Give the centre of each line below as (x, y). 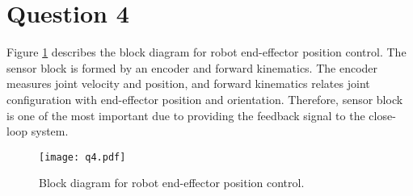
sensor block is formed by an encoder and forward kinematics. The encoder (192, 67)
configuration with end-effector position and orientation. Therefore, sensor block (205, 99)
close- (382, 115)
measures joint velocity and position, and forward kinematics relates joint (188, 83)
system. (50, 131)
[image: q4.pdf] (82, 157)
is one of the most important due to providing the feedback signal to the (186, 115)
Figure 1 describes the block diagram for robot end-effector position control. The (206, 52)
